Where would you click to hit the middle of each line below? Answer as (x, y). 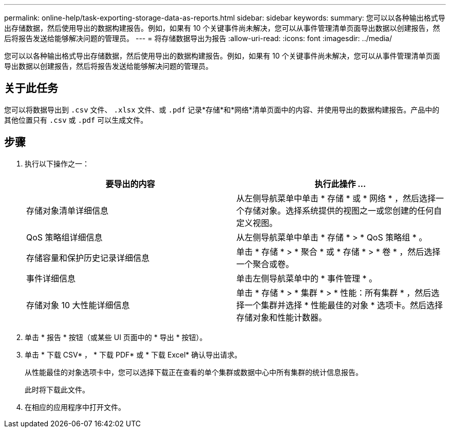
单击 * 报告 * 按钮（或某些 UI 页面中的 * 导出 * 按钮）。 (116, 337)
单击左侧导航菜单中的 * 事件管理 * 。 (307, 278)
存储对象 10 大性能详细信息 (78, 305)
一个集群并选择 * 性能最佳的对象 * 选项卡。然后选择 (344, 305)
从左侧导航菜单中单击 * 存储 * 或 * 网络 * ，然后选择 (336, 198)
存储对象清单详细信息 (68, 210)
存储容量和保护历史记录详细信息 (88, 258)
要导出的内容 (130, 184)
